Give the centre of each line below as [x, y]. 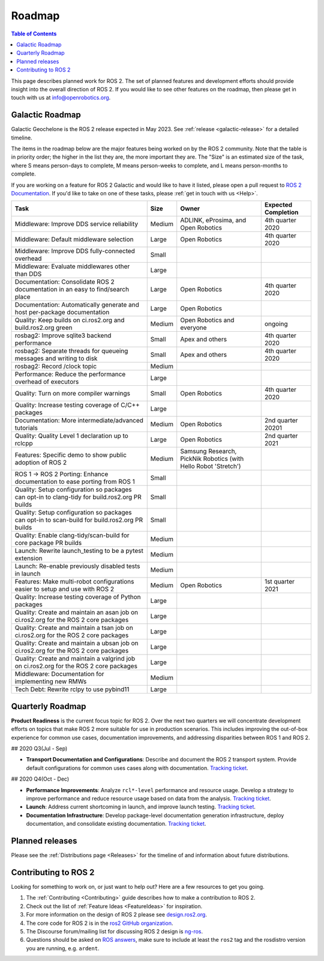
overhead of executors [47, 382]
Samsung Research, [208, 451]
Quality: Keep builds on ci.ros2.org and [70, 320]
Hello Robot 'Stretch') [211, 466]
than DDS [28, 274]
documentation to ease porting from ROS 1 [75, 482]
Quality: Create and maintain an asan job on [76, 612]
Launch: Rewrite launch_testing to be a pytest [79, 551]
